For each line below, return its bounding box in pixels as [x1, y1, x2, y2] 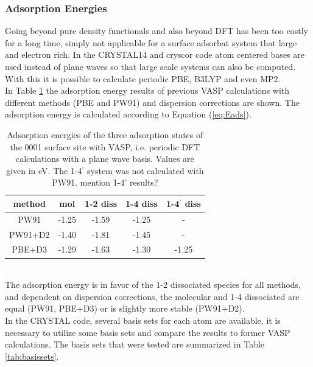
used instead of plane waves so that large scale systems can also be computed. [5, 60, 296, 72]
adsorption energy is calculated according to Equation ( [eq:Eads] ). [5, 108, 251, 121]
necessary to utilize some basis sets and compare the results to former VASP [5, 326, 290, 338]
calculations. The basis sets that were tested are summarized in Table [5, 338, 265, 351]
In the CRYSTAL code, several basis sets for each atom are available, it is [5, 313, 281, 326]
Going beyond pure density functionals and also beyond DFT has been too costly [5, 24, 308, 37]
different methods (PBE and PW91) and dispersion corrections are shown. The [5, 96, 300, 108]
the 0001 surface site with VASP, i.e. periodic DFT [10, 140, 200, 153]
